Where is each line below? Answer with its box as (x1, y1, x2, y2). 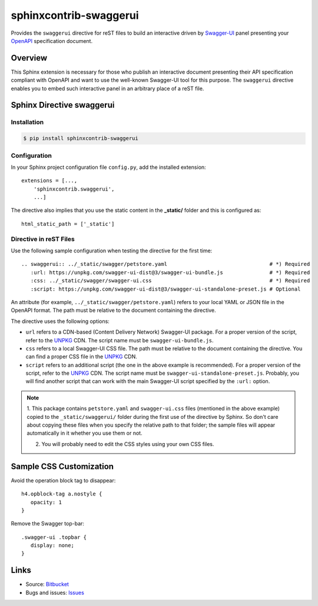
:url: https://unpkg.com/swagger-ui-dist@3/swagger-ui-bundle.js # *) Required (30, 269, 310, 276)
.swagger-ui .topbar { (21, 534, 87, 541)
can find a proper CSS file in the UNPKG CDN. (25, 353, 138, 360)
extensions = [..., (21, 177, 78, 184)
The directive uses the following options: (11, 318, 110, 325)
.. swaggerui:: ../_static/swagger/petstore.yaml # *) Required (21, 261, 310, 268)
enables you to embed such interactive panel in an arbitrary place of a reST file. (11, 85, 204, 92)
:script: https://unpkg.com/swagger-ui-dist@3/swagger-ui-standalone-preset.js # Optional (30, 285, 301, 292)
